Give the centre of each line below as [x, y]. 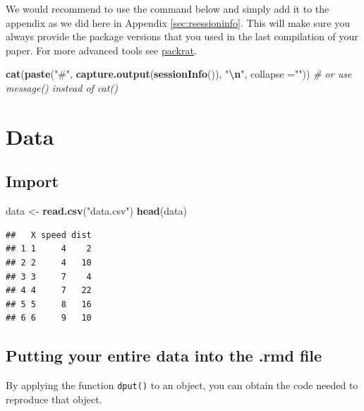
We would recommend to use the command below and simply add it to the [168, 8]
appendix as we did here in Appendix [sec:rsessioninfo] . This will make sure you [178, 22]
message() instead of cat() [62, 87]
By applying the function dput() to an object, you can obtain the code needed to [182, 385]
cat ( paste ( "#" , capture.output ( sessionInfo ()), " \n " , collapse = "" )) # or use [179, 74]
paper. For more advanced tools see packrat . [101, 50]
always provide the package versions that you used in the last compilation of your [182, 36]
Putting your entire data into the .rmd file [164, 356]
